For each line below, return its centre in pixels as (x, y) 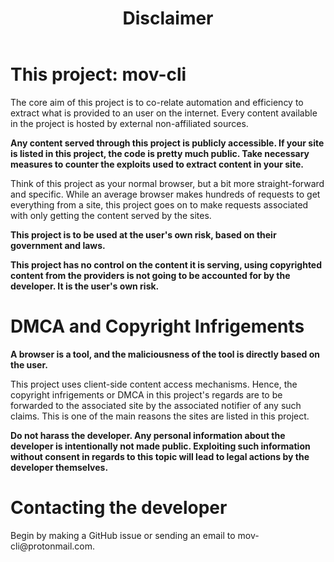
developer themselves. (59, 467)
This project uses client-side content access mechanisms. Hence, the (154, 384)
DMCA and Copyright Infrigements (157, 326)
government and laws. (58, 245)
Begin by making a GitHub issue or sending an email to (123, 535)
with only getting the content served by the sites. (111, 215)
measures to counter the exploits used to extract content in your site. (157, 164)
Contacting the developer (119, 508)
